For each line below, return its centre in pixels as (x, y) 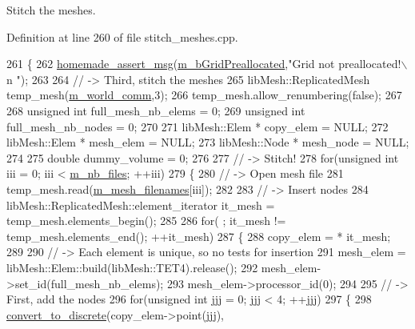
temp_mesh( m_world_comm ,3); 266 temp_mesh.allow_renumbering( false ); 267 (204, 95)
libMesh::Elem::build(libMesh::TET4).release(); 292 (132, 267)
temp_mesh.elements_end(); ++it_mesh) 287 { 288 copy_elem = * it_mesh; (199, 236)
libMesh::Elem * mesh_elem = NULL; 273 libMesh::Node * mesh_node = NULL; (208, 142)
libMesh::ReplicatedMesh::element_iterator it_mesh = (141, 205)
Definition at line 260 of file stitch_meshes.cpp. (122, 36)
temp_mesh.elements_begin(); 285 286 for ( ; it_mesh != (146, 221)
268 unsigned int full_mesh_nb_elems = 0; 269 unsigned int (156, 110)
